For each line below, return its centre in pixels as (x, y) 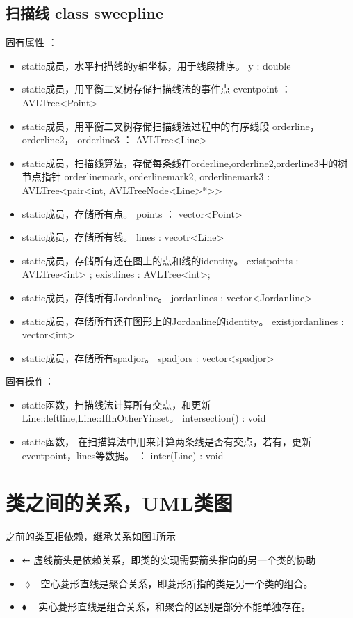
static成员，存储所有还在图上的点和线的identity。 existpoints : (160, 260)
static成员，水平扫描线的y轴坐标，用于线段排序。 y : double (156, 65)
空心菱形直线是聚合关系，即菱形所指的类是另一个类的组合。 (177, 583)
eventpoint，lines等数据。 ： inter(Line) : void (123, 455)
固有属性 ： (32, 42)
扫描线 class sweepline (85, 13)
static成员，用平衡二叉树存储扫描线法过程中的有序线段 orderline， (171, 126)
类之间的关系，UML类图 (119, 503)
